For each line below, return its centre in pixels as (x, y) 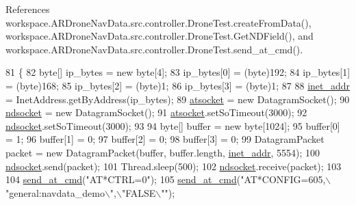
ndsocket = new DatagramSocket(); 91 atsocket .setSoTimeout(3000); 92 (156, 112)
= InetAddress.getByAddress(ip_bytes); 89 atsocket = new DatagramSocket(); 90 (178, 99)
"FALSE (139, 192)
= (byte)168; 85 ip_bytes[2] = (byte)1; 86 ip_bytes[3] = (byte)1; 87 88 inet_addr (178, 85)
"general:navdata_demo (55, 192)
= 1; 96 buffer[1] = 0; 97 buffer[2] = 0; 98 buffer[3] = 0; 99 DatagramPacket (165, 139)
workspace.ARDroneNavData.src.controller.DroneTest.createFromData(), (158, 22)
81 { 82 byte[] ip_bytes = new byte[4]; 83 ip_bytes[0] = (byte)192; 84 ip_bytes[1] (178, 72)
